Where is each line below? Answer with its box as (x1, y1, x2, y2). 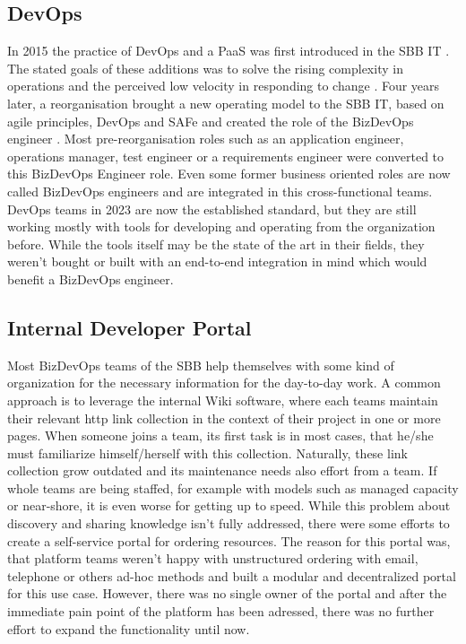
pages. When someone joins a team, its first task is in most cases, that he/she (7, 426, 434, 445)
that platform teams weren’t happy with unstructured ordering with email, (7, 549, 419, 568)
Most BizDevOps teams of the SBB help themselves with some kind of (7, 355, 394, 374)
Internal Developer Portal (7, 313, 252, 341)
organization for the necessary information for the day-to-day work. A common (7, 373, 441, 392)
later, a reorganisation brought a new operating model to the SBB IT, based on (7, 93, 444, 112)
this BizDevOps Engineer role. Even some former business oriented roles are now (7, 164, 451, 183)
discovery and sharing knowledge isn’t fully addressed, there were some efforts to (7, 514, 450, 533)
